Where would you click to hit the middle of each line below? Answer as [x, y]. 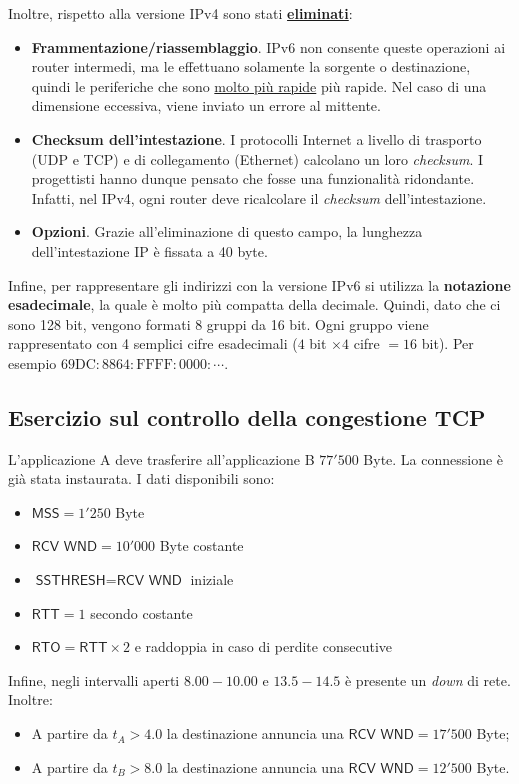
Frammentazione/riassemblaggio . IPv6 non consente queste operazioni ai [268, 46]
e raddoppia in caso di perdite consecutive [263, 646]
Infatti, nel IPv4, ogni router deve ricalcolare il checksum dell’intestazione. [259, 197]
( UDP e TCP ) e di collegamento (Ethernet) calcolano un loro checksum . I [257, 158]
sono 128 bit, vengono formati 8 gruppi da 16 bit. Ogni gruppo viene [218, 323]
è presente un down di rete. [427, 679]
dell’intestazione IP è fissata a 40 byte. [149, 250]
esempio [32, 362]
